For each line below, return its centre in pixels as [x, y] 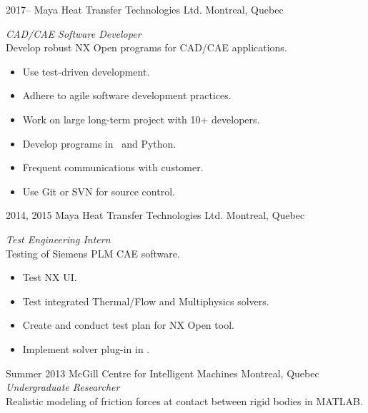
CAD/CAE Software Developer [74, 33]
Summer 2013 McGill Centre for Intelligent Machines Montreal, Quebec [163, 373]
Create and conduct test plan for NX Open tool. [128, 325]
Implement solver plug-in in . [86, 348]
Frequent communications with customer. [113, 167]
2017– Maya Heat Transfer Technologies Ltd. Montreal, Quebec [145, 9]
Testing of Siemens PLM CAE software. [93, 253]
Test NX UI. [50, 277]
